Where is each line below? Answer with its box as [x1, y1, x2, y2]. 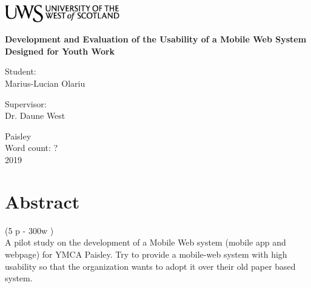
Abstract [5, 189, 80, 213]
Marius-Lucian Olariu [5, 77, 85, 90]
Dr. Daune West [5, 109, 65, 122]
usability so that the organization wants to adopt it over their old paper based [5, 260, 296, 272]
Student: [5, 65, 36, 78]
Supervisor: [5, 97, 47, 110]
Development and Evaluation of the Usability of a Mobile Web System [5, 33, 307, 45]
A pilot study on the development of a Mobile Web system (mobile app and [5, 236, 286, 249]
